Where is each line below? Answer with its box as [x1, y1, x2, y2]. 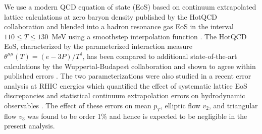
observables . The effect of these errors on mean [4, 100, 151, 110]
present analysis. [4, 120, 55, 131]
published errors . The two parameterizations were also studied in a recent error [4, 71, 251, 81]
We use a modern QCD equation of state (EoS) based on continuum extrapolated [4, 2, 256, 12]
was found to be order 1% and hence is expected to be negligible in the [27, 110, 247, 121]
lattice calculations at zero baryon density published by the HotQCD [4, 11, 218, 22]
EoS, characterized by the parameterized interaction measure [4, 41, 193, 51]
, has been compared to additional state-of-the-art [82, 50, 237, 61]
